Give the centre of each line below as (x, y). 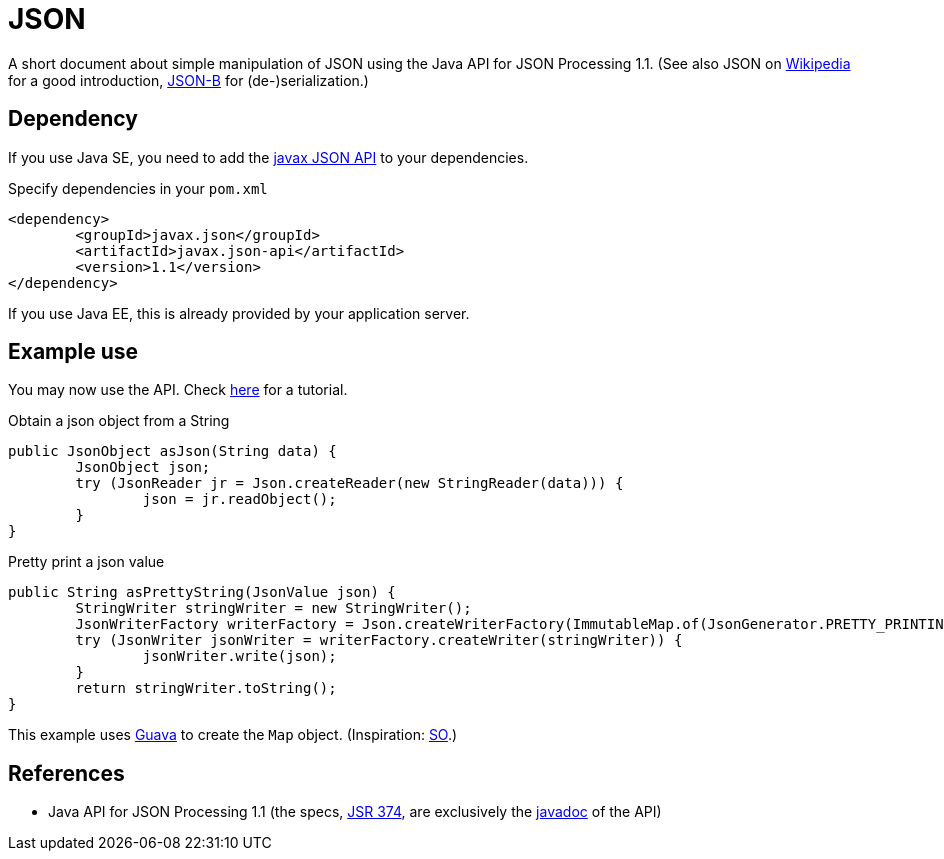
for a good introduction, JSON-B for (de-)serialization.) (188, 80)
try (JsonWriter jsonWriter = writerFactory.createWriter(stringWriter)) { (379, 640)
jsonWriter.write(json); (239, 656)
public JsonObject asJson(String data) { (172, 451)
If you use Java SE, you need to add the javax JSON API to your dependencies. (268, 157)
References (66, 773)
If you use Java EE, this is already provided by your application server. (239, 313)
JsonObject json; (143, 467)
